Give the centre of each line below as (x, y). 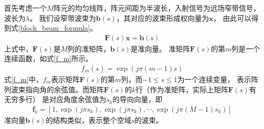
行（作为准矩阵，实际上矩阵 (182, 89)
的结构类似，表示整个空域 (89, 120)
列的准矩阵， (89, 48)
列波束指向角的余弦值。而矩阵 (54, 89)
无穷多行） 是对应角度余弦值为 (55, 99)
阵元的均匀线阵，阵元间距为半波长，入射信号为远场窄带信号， (157, 8)
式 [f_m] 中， (24, 79)
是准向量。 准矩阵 (160, 48)
